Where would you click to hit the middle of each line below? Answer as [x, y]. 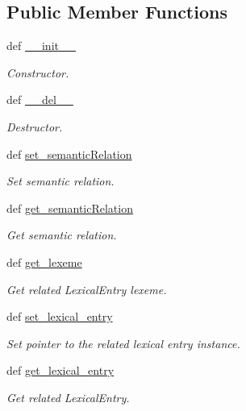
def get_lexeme [44, 262]
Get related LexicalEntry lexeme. [87, 289]
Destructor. [35, 126]
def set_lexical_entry [60, 316]
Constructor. [38, 72]
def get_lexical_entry [60, 370]
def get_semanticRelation [70, 208]
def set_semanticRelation [69, 154]
